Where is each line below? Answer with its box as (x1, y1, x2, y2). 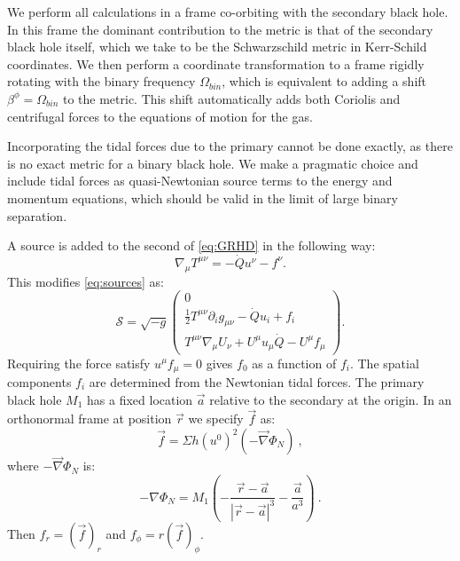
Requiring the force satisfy (7, 353, 151, 372)
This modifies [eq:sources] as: (7, 272, 164, 290)
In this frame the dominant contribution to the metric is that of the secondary (7, 20, 433, 38)
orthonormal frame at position (7, 409, 172, 428)
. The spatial (349, 353, 419, 372)
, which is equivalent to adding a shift (222, 72, 427, 91)
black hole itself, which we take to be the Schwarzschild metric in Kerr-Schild (7, 37, 427, 56)
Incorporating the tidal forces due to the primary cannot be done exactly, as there (7, 137, 453, 155)
